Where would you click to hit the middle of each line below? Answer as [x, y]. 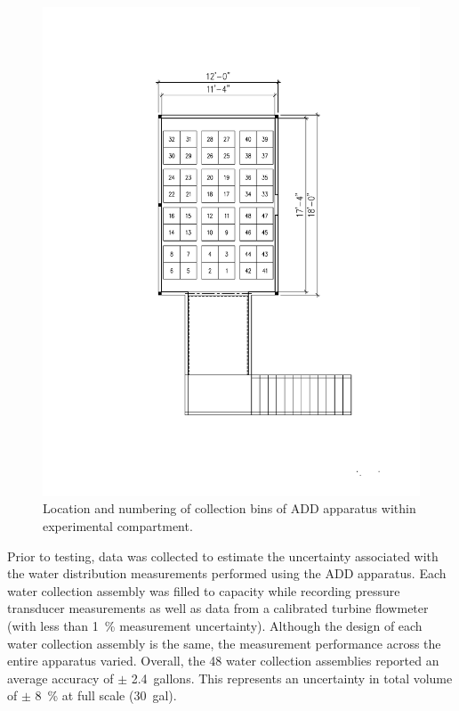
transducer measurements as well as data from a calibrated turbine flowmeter [218, 608]
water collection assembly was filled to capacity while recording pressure [204, 590]
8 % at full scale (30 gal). [106, 695]
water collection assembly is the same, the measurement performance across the [224, 643]
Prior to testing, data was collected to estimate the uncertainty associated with [223, 556]
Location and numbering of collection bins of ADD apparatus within [229, 508]
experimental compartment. [118, 526]
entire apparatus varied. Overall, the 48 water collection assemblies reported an [223, 661]
